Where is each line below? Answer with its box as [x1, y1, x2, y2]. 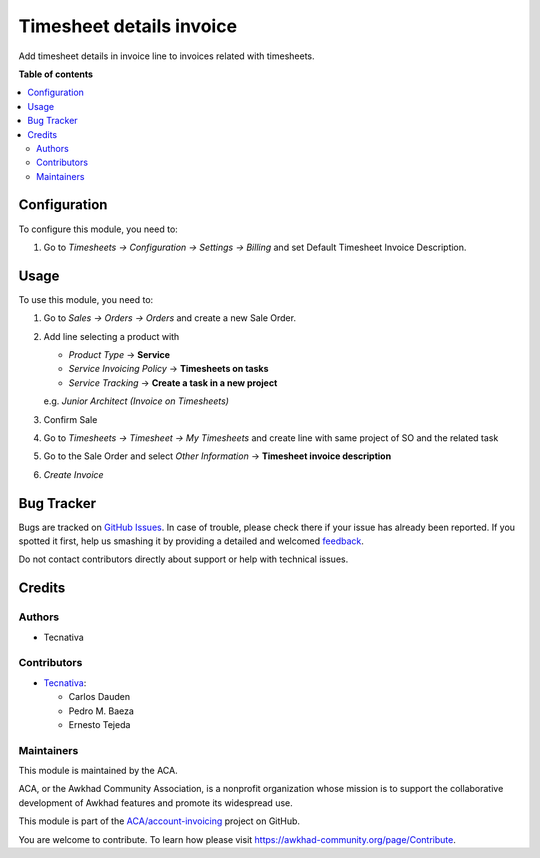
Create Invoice [43, 468, 104, 480]
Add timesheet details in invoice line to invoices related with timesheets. [18, 50, 315, 62]
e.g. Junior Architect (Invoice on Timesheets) [43, 395, 230, 407]
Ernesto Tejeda [68, 718, 131, 730]
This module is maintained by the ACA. [18, 765, 179, 777]
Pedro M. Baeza [68, 705, 135, 717]
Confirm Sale [43, 413, 98, 425]
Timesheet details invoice [18, 15, 238, 37]
